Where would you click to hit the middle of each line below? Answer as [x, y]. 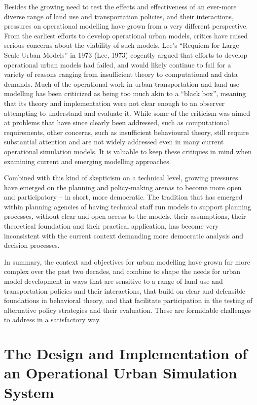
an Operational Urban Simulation [121, 373]
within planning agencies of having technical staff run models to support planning [128, 206]
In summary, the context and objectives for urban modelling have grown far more [127, 261]
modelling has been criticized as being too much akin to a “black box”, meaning [125, 93]
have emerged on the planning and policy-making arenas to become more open [123, 187]
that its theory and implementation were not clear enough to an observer [114, 103]
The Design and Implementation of [126, 354]
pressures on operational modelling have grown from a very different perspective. [126, 26]
